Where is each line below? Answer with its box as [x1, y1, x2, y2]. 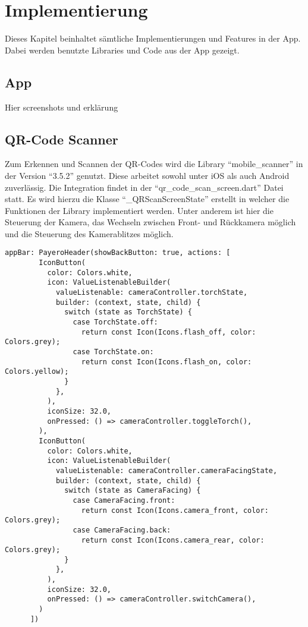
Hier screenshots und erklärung [5, 100, 118, 113]
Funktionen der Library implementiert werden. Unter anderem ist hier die [5, 204, 274, 216]
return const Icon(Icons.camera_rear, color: [81, 535, 265, 544]
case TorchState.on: [73, 348, 154, 357]
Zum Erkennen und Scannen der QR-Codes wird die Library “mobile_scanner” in [5, 157, 303, 170]
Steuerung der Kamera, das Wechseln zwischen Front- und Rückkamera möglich [5, 216, 296, 228]
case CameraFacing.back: [73, 525, 171, 534]
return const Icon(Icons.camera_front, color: [81, 506, 269, 515]
